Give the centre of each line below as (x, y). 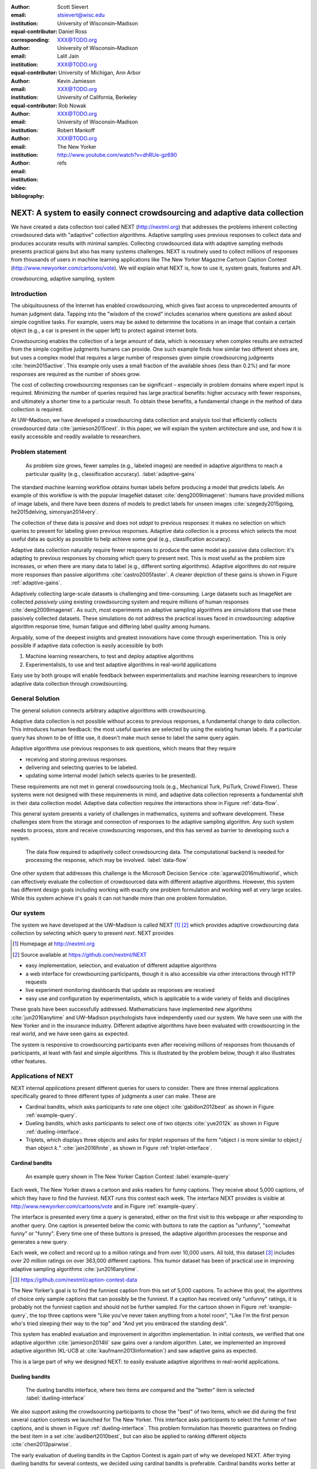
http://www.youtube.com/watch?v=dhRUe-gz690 (117, 155)
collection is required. (37, 410)
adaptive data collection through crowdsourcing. (70, 683)
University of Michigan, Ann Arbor (100, 73)
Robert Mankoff (76, 130)
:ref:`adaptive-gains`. (36, 583)
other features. (29, 1061)
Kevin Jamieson (76, 81)
